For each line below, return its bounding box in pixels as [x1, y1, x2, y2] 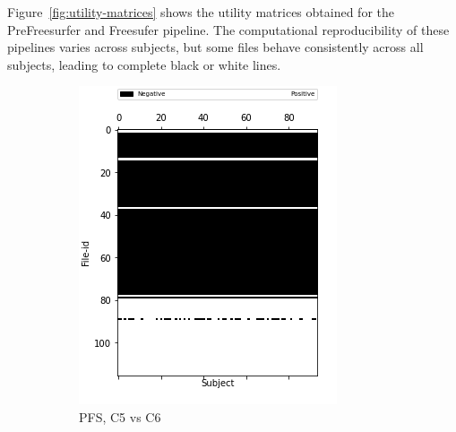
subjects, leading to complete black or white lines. [7, 55, 281, 73]
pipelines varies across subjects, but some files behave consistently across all [7, 38, 424, 56]
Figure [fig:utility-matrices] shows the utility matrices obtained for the [7, 3, 394, 21]
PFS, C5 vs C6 [79, 407, 161, 426]
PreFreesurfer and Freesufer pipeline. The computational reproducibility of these [7, 20, 450, 39]
